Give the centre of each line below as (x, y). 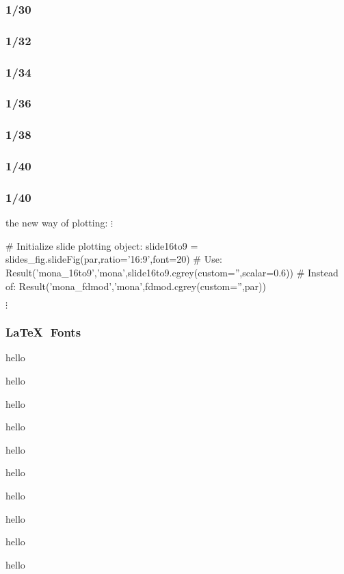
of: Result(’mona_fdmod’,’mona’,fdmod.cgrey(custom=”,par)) (136, 286)
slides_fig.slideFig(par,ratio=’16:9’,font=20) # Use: (114, 259)
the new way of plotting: (57, 223)
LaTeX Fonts (43, 332)
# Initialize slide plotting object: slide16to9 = (102, 245)
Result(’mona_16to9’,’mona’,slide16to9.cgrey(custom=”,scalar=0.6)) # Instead (172, 273)
